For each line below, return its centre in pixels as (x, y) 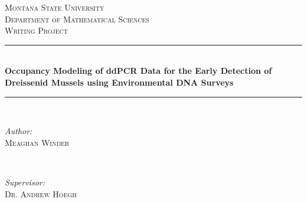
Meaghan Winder (37, 142)
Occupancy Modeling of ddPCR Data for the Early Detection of (138, 71)
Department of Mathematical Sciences (77, 19)
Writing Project (36, 30)
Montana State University (55, 7)
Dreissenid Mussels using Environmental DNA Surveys (119, 82)
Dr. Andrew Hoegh (41, 193)
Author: (19, 131)
